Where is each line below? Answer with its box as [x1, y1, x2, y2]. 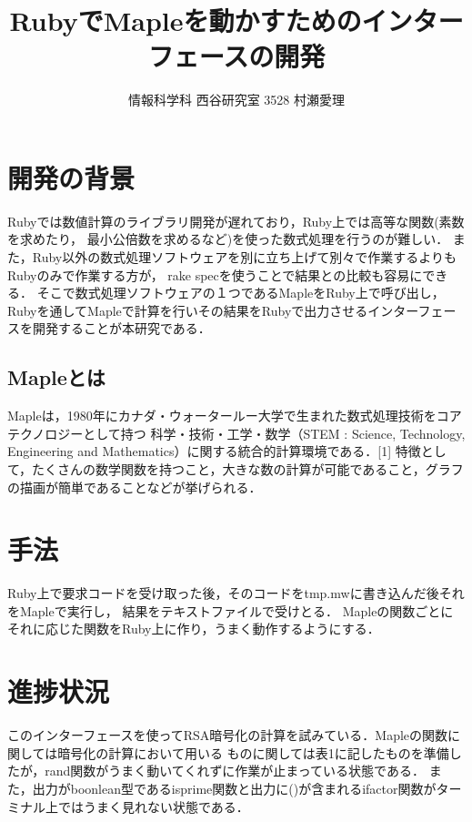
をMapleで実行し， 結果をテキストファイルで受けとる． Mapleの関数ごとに [7, 601, 454, 620]
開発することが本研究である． [32, 319, 211, 338]
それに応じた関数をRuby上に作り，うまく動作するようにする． [7, 619, 380, 638]
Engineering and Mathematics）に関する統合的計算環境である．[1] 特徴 [7, 441, 421, 461]
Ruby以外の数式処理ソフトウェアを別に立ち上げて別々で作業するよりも [32, 248, 457, 267]
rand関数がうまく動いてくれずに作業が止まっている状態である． [45, 761, 425, 780]
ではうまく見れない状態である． [57, 797, 249, 816]
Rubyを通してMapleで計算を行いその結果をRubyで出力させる [7, 300, 368, 320]
